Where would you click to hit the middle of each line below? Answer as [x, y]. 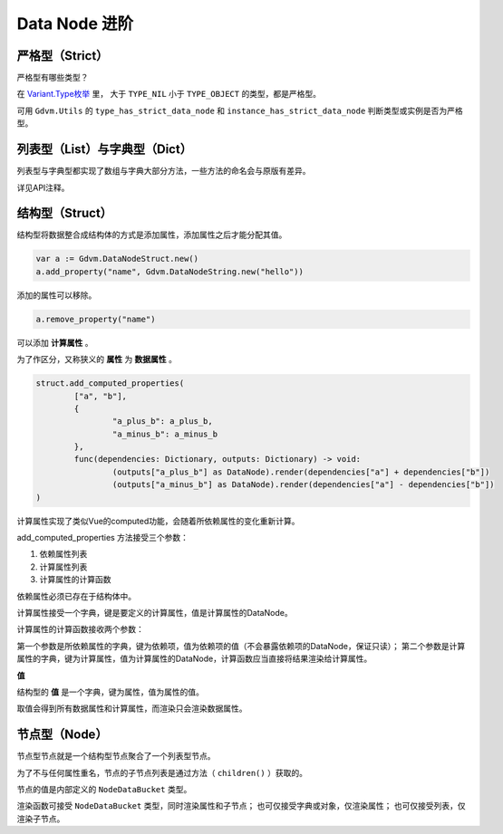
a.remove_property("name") [96, 319]
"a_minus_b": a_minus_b [164, 434]
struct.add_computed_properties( [110, 383]
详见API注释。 [43, 187]
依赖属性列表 [63, 554]
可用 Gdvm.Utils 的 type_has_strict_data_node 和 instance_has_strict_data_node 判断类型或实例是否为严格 [240, 110]
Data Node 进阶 [75, 24]
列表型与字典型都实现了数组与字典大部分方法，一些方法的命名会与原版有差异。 [164, 171]
